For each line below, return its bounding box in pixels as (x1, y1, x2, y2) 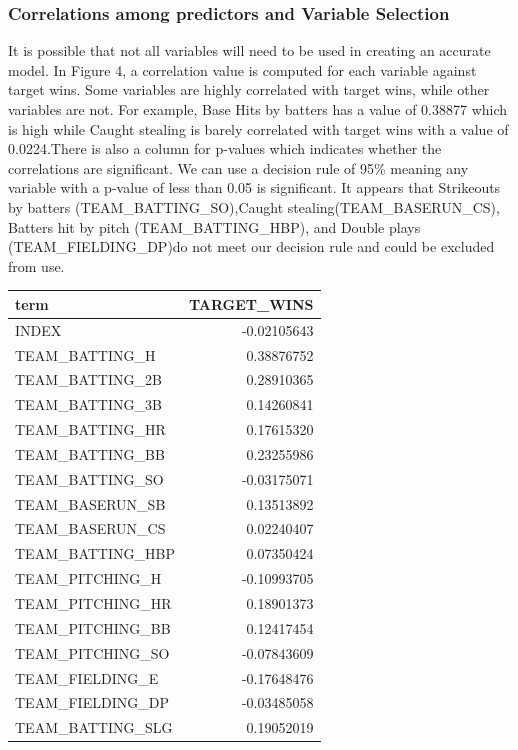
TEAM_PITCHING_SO (15, 642, 170, 663)
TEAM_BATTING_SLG (15, 717, 173, 738)
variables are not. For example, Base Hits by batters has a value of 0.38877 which (8, 99, 508, 119)
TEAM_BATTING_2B (15, 369, 162, 390)
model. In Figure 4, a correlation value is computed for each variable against (8, 59, 477, 80)
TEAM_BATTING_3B (15, 394, 162, 415)
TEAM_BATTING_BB (15, 443, 165, 464)
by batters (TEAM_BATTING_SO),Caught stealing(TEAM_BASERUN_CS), (8, 196, 500, 217)
